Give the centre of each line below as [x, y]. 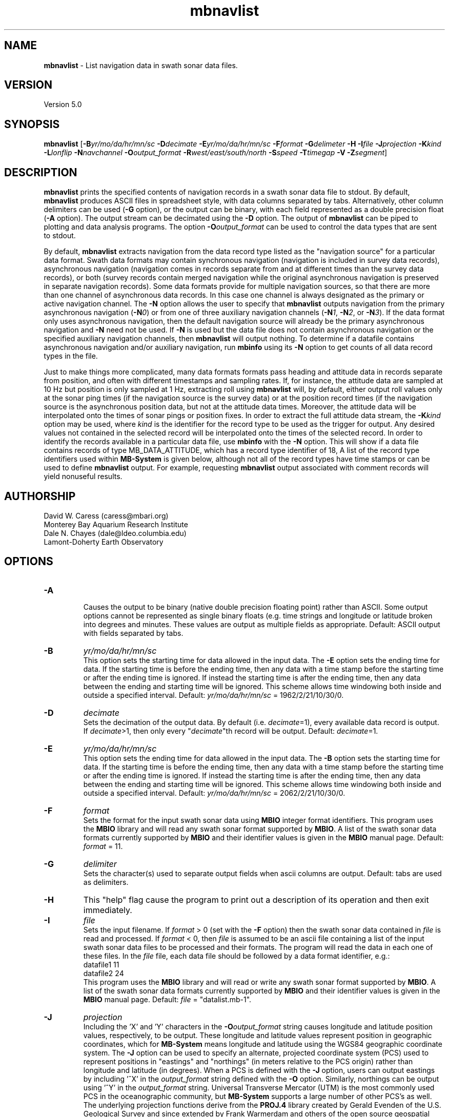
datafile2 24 [104, 973]
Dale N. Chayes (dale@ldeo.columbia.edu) [115, 533]
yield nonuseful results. [83, 477]
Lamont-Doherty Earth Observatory [104, 542]
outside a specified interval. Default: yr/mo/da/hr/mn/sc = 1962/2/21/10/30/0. [213, 695]
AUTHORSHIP [40, 496]
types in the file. [71, 356]
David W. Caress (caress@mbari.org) [106, 515]
